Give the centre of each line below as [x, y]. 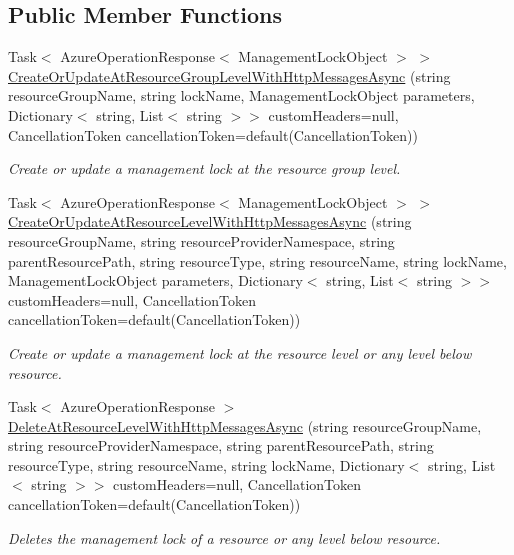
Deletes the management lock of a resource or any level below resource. [224, 537]
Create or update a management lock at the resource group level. [204, 168]
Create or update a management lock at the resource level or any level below [240, 352]
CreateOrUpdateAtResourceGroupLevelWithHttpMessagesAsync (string [229, 75]
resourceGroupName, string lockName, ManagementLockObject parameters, [241, 95]
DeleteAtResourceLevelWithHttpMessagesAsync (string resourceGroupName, [245, 425]
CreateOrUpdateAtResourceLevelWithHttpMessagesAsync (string [210, 221]
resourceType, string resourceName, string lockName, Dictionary [206, 464]
